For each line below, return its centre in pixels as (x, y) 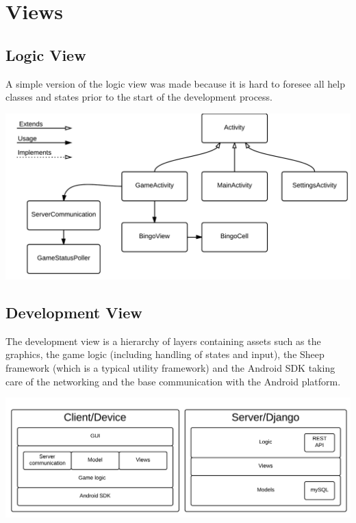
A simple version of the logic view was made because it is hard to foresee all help (175, 83)
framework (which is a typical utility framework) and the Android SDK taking (170, 367)
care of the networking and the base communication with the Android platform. (173, 381)
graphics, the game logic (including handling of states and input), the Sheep (165, 354)
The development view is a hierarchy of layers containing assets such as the (163, 341)
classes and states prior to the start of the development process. (139, 97)
